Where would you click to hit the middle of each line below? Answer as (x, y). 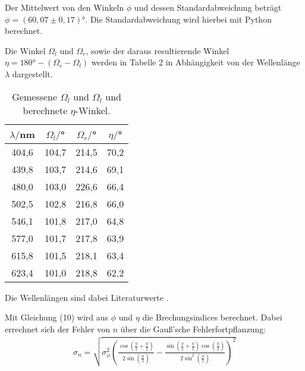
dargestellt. (32, 73)
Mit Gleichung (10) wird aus (57, 317)
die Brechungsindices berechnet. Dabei (212, 317)
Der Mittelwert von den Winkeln (65, 7)
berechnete (45, 110)
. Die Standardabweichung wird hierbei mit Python (178, 19)
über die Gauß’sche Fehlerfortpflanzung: (193, 328)
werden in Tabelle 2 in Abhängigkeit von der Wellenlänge (196, 62)
